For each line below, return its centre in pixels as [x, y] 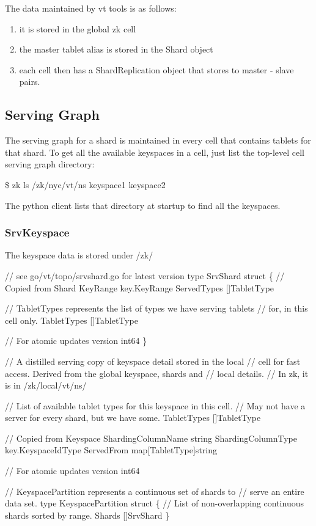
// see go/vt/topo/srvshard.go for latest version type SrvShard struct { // [145, 275]
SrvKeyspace [37, 232]
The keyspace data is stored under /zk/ [79, 255]
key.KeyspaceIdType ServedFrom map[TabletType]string [111, 450]
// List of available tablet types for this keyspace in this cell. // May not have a [155, 405]
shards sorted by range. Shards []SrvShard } [87, 515]
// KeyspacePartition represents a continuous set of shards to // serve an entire [155, 491]
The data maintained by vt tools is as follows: [91, 8]
